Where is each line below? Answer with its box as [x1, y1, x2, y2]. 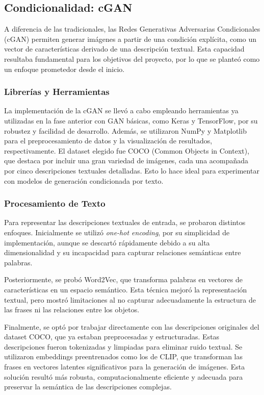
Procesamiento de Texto [4, 197, 105, 210]
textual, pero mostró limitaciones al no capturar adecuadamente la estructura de [4, 294, 256, 305]
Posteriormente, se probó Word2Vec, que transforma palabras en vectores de [4, 274, 243, 285]
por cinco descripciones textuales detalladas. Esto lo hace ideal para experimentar [4, 165, 259, 176]
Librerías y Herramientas [4, 85, 110, 98]
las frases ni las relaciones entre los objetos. [4, 304, 140, 315]
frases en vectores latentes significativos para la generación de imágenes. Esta [4, 361, 245, 372]
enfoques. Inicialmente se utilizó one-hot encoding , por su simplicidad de [4, 227, 230, 237]
